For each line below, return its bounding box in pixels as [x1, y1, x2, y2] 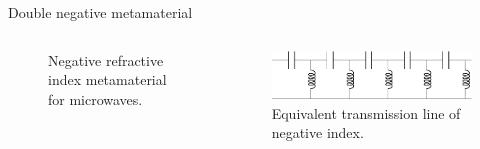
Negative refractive [48, 49, 164, 70]
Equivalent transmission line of [271, 102, 461, 123]
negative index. [271, 122, 364, 143]
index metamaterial [48, 69, 167, 90]
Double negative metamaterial [8, 2, 193, 22]
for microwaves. [48, 88, 143, 109]
